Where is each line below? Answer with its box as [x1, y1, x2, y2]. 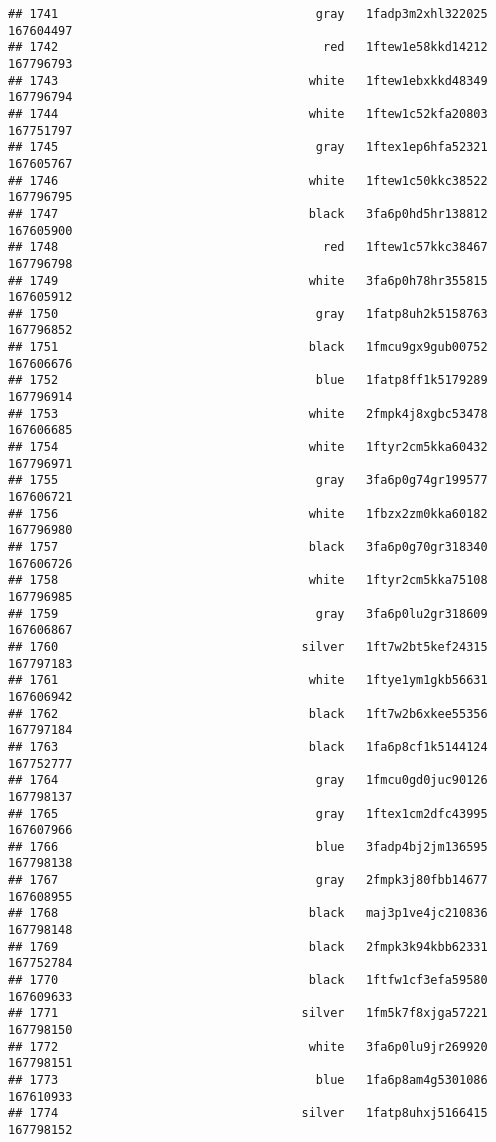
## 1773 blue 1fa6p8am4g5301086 [8, 1073, 488, 1087]
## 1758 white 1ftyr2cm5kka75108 [8, 573, 488, 588]
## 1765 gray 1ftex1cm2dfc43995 [8, 806, 488, 821]
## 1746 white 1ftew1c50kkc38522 [8, 173, 488, 188]
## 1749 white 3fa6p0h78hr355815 [8, 273, 488, 288]
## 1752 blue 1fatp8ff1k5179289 [8, 373, 488, 388]
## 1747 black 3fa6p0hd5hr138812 [8, 206, 488, 221]
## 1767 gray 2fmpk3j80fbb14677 [8, 873, 488, 888]
